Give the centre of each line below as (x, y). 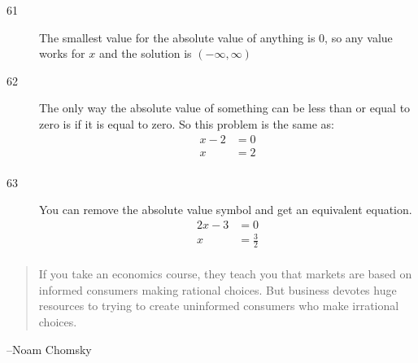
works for (62, 53)
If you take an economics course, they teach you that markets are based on (225, 274)
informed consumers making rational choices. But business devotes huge (218, 289)
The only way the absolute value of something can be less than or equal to (225, 108)
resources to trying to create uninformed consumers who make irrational (219, 306)
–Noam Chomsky (49, 349)
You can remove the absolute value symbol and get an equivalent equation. (226, 210)
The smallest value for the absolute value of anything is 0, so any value (216, 37)
